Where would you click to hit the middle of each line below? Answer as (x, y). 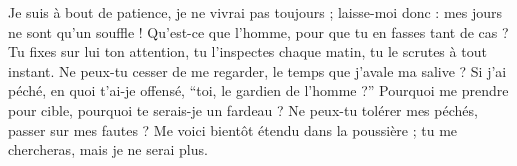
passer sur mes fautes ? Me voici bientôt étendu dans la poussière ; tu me (233, 129)
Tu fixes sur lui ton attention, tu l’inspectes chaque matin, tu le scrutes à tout (247, 51)
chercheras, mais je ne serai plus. (108, 149)
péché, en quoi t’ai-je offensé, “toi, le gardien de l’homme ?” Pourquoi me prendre (258, 90)
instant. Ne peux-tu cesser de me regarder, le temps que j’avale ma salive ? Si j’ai (257, 70)
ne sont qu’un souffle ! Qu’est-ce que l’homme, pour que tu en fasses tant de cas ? (258, 31)
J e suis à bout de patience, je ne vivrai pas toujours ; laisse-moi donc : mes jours (255, 12)
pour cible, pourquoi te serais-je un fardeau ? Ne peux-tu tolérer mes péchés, (243, 109)
